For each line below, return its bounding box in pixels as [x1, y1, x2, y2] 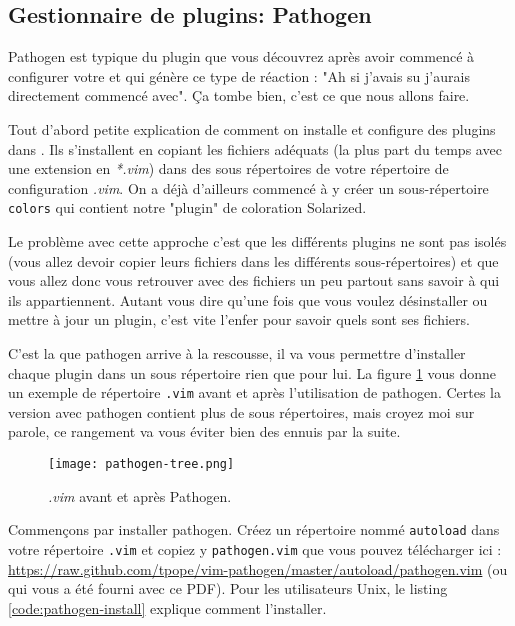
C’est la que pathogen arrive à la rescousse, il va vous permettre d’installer [8, 342, 466, 363]
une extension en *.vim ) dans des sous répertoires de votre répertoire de [8, 158, 449, 179]
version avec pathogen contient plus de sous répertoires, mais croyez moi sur [8, 401, 475, 422]
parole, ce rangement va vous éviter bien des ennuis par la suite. [8, 421, 401, 442]
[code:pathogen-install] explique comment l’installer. [8, 597, 327, 618]
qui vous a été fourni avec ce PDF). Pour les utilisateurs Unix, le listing [8, 578, 448, 599]
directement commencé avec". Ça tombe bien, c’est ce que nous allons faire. [8, 85, 470, 106]
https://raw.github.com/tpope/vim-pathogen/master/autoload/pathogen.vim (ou [8, 558, 508, 579]
